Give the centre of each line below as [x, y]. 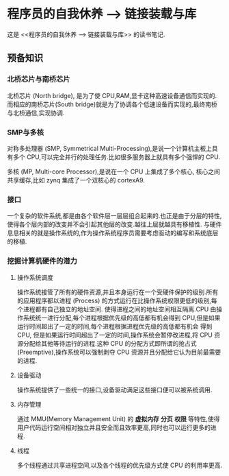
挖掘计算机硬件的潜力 [42, 261]
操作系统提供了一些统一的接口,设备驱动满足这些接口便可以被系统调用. [114, 390]
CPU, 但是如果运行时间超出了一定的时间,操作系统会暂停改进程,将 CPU [115, 335]
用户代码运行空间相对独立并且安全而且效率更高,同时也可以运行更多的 [113, 427]
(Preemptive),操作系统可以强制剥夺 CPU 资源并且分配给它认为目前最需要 [119, 352]
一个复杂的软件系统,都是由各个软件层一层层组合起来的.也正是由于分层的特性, [114, 216]
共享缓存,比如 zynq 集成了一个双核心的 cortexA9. [76, 180]
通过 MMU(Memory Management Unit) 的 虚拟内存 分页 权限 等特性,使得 [118, 418]
